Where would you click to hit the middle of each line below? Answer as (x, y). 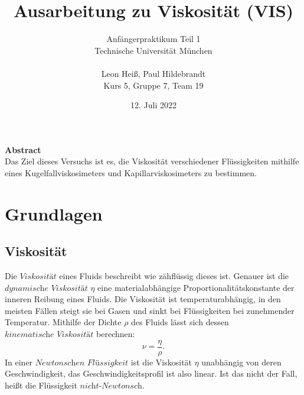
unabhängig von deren (241, 362)
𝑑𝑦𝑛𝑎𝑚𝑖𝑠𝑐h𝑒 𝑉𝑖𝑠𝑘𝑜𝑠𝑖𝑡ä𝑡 (46, 288)
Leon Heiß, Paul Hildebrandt (153, 73)
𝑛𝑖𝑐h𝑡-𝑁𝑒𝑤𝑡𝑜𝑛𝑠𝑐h (111, 386)
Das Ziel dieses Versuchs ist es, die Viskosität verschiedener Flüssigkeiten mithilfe (152, 161)
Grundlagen (54, 213)
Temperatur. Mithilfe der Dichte (63, 322)
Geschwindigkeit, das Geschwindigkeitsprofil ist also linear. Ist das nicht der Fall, (151, 373)
